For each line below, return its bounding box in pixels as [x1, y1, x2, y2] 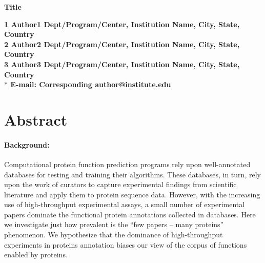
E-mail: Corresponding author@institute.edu [10, 79, 171, 90]
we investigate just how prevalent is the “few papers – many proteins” [4, 219, 224, 230]
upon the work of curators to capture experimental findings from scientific [4, 179, 237, 190]
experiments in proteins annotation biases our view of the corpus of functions [4, 239, 247, 250]
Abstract [4, 109, 68, 130]
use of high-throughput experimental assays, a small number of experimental [4, 199, 245, 210]
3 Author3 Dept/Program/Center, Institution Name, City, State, [4, 58, 240, 69]
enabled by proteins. [4, 249, 68, 260]
